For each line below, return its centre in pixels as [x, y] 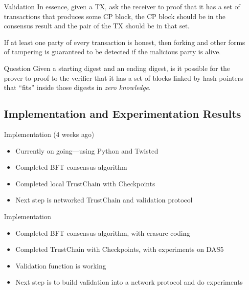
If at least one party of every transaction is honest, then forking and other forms [124, 42]
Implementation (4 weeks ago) [49, 134]
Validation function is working [61, 265]
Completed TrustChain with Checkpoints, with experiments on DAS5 [120, 249]
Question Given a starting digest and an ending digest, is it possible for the [117, 68]
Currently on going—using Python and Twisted [87, 150]
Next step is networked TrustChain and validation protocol [104, 200]
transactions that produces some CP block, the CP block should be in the [115, 16]
